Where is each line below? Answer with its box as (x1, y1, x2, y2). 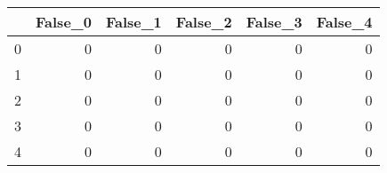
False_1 (105, 12, 162, 32)
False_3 (246, 12, 302, 32)
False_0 (36, 12, 92, 32)
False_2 (175, 12, 232, 32)
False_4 (316, 12, 373, 32)
